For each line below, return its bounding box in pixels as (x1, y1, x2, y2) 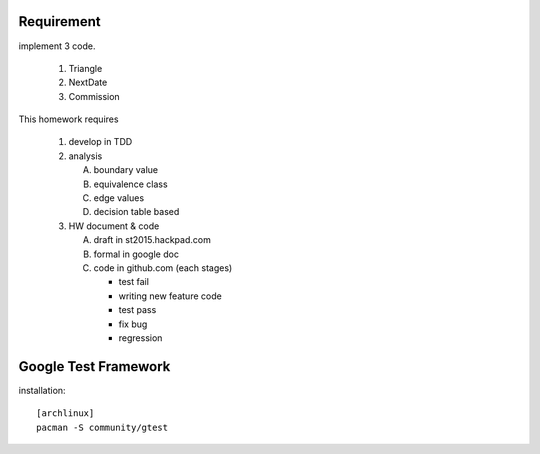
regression (118, 331, 163, 344)
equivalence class (93, 178, 169, 190)
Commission (68, 90, 120, 102)
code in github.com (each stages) (93, 261, 233, 274)
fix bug (118, 318, 148, 330)
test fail (118, 276, 150, 288)
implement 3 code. (18, 40, 96, 52)
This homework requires (18, 113, 119, 125)
